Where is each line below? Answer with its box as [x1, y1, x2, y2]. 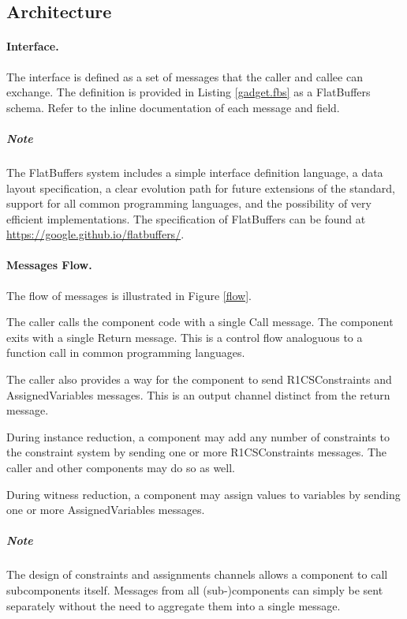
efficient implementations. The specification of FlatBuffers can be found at [6, 210, 366, 227]
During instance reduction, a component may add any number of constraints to [6, 428, 390, 445]
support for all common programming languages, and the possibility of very [6, 195, 372, 212]
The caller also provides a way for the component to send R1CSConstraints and [6, 371, 392, 388]
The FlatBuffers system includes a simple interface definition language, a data [6, 163, 383, 180]
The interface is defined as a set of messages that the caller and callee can [6, 68, 363, 84]
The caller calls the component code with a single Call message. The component [6, 313, 394, 330]
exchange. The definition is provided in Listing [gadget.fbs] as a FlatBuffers [6, 84, 371, 100]
